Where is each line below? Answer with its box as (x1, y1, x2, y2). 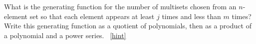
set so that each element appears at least (29, 11, 155, 21)
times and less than (162, 11, 221, 21)
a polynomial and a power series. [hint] (4, 30, 126, 40)
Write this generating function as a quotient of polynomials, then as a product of (4, 21, 252, 31)
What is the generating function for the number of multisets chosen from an (4, 1, 237, 11)
